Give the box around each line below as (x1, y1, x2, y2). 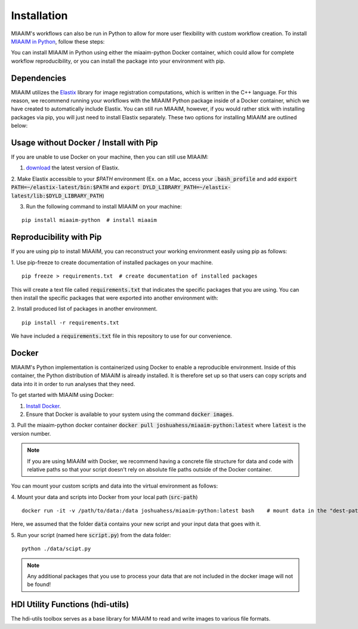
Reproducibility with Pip (11, 232, 102, 242)
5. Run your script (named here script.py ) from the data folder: (11, 531, 171, 538)
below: (11, 122, 28, 129)
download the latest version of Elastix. (26, 164, 120, 171)
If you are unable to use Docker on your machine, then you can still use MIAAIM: (11, 153, 209, 161)
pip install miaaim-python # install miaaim (21, 217, 158, 224)
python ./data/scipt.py (21, 545, 91, 552)
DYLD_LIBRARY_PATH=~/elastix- (142, 184, 231, 191)
